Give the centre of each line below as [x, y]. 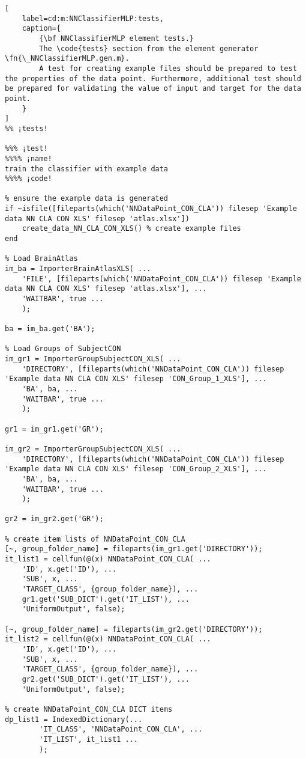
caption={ [41, 29]
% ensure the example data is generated [87, 199]
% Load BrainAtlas [41, 259]
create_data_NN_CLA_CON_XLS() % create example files [131, 229]
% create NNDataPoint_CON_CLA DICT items [89, 709]
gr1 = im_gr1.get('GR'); [54, 429]
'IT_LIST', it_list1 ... [88, 739]
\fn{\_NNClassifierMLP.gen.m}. [67, 59]
